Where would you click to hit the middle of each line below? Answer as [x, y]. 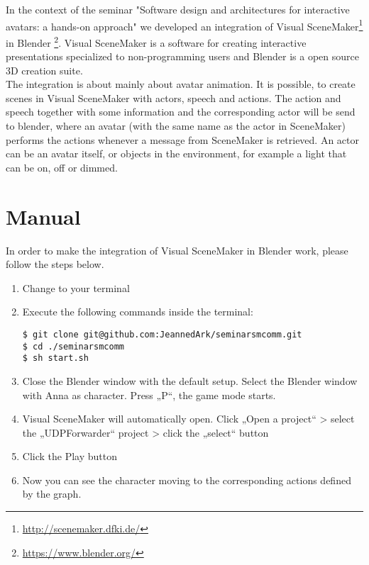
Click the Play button [70, 456]
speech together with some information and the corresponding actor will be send [181, 112]
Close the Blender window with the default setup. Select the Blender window [190, 380]
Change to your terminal [76, 287]
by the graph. [52, 494]
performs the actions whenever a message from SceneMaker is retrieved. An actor [183, 139]
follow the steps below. [55, 264]
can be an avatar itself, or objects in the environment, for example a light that [176, 153]
